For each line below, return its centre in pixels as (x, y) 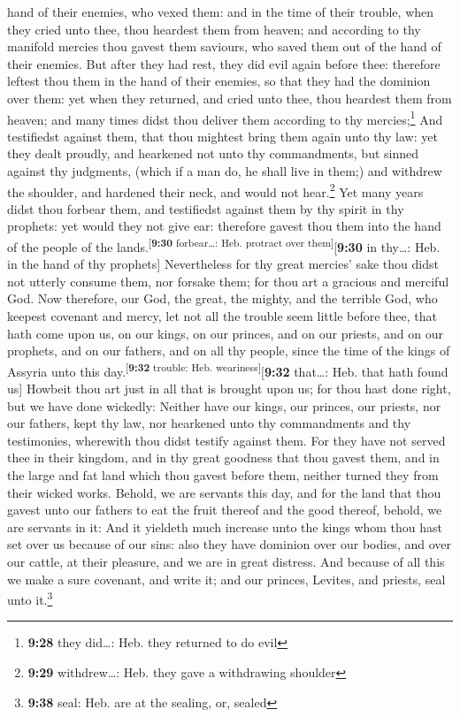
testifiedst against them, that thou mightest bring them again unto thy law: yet (222, 136)
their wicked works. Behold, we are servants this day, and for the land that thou (224, 492)
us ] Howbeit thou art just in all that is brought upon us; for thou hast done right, (229, 389)
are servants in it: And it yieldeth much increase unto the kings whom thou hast (225, 526)
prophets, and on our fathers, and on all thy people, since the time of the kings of (229, 351)
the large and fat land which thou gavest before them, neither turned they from (223, 475)
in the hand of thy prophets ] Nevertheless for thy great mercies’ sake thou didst (223, 264)
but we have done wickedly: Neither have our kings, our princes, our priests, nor (224, 405)
